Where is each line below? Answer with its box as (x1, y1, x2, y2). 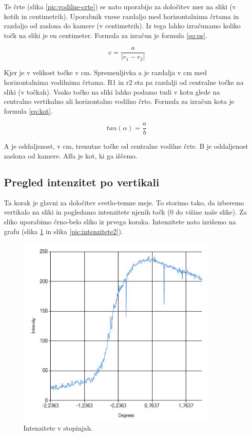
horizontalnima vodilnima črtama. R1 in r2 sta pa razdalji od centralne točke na (4, 77, 244, 87)
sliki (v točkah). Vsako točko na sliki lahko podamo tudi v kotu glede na (4, 86, 220, 97)
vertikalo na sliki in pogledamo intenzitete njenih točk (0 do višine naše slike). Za (4, 207, 247, 217)
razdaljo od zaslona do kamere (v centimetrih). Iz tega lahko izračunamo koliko (4, 20, 241, 31)
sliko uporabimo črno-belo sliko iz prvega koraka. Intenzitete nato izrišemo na (4, 217, 236, 227)
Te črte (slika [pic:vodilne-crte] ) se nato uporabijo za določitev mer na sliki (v (4, 1, 236, 11)
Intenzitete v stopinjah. (23, 423, 93, 433)
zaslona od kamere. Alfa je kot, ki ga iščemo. (4, 151, 137, 161)
